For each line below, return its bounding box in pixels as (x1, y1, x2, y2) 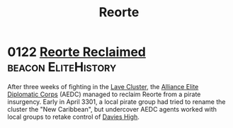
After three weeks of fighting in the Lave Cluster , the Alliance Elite (7, 82, 199, 91)
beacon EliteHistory (7, 59, 117, 75)
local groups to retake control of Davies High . (7, 112, 140, 121)
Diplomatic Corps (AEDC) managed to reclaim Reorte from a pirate (7, 90, 201, 98)
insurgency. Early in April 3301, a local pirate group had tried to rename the (7, 97, 226, 106)
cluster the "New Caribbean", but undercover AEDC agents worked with (7, 105, 217, 113)
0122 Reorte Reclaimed (7, 44, 147, 60)
